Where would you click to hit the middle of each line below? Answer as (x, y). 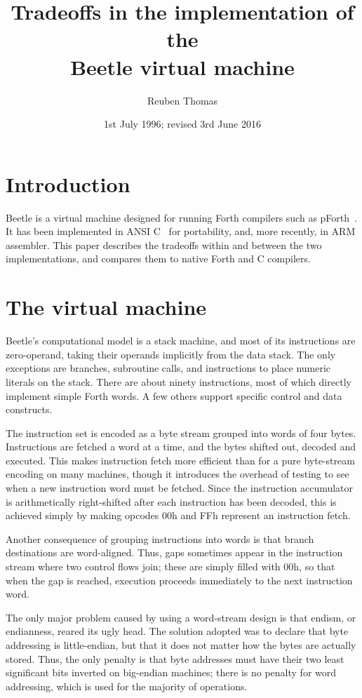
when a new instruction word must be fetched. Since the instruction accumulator (180, 488)
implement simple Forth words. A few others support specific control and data (174, 395)
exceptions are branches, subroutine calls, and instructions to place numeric (168, 368)
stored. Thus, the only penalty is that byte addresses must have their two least (175, 658)
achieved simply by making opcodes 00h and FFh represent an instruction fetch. (178, 515)
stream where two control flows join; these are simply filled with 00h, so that (170, 566)
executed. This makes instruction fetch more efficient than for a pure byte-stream (180, 460)
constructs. (29, 409)
